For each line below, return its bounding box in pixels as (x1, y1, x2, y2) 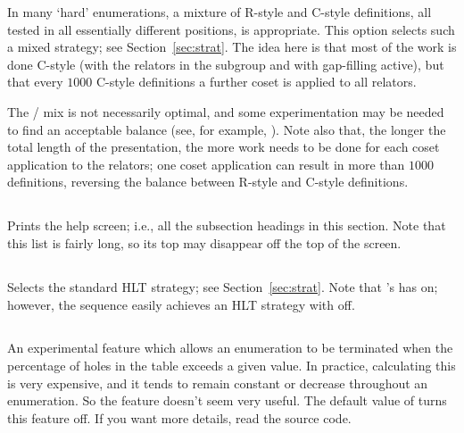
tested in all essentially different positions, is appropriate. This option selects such (7, 20, 455, 38)
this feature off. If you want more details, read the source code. (7, 408, 352, 427)
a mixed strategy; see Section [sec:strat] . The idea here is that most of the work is (7, 37, 457, 56)
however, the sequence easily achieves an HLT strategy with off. (7, 295, 355, 313)
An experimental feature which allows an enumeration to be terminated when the (7, 338, 453, 357)
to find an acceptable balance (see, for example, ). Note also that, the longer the (7, 120, 446, 138)
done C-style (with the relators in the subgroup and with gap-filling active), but (7, 54, 444, 73)
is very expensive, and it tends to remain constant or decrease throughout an (7, 373, 428, 392)
